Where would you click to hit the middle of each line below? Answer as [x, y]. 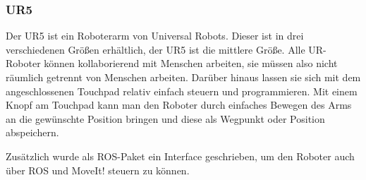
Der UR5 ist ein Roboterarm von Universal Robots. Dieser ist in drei [155, 36]
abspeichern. [32, 132]
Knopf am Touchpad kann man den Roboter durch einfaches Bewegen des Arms [179, 105]
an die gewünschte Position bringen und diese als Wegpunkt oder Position [165, 118]
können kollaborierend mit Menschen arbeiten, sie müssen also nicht [191, 63]
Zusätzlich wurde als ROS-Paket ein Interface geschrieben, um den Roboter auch [180, 156]
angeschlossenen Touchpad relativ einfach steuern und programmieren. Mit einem [182, 91]
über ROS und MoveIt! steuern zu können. [98, 170]
